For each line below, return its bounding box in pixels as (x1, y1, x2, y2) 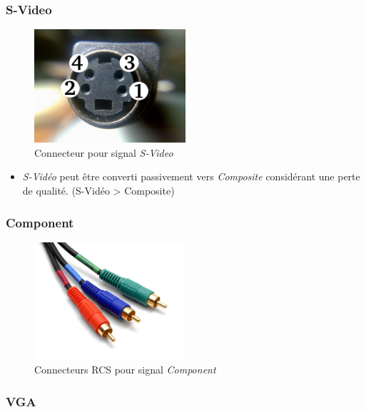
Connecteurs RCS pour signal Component (34, 362, 216, 377)
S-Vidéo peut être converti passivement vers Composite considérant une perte (22, 169, 360, 184)
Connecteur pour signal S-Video (34, 145, 173, 160)
